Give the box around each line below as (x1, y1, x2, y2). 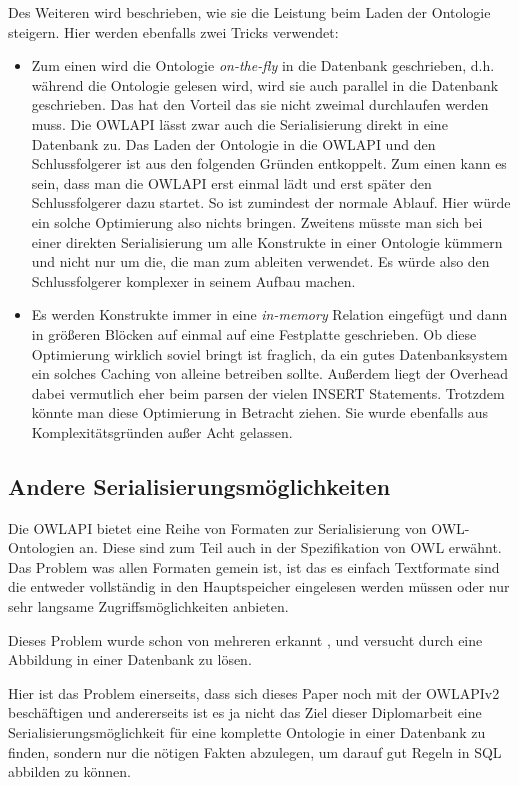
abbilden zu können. (8, 761, 131, 782)
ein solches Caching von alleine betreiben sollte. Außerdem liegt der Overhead (31, 363, 509, 384)
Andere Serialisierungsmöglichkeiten (8, 470, 391, 501)
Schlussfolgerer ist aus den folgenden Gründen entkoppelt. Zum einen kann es (31, 153, 507, 174)
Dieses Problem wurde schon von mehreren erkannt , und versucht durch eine (8, 629, 483, 650)
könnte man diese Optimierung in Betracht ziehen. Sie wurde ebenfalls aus (31, 402, 489, 423)
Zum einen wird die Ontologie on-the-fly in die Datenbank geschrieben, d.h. (31, 55, 495, 76)
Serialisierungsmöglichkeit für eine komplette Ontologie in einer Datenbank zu (8, 722, 486, 743)
